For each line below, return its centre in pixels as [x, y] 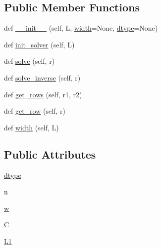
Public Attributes [50, 154]
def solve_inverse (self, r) [42, 77]
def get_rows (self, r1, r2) [43, 94]
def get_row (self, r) [35, 111]
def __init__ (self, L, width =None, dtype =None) [81, 28]
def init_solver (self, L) [39, 44]
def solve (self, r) [29, 61]
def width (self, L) [31, 127]
